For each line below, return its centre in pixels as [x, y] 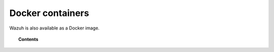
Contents [28, 39]
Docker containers [49, 13]
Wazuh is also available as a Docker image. [55, 28]
